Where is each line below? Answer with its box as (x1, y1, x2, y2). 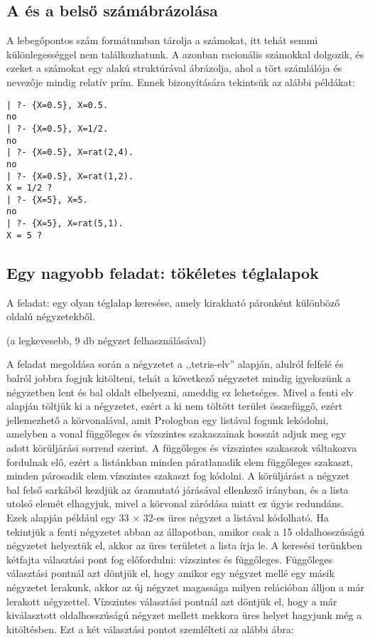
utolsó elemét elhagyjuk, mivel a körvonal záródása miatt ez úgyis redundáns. (6, 496, 344, 511)
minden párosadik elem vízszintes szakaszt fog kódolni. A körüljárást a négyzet (6, 468, 350, 483)
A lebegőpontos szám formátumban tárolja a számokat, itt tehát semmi (6, 33, 318, 48)
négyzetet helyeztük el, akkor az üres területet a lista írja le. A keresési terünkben (6, 538, 362, 553)
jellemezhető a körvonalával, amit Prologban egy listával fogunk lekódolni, (6, 412, 329, 427)
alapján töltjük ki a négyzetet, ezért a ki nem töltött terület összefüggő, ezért (6, 398, 343, 413)
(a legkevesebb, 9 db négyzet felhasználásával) (6, 332, 206, 347)
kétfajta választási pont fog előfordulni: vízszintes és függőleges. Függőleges (6, 551, 333, 566)
